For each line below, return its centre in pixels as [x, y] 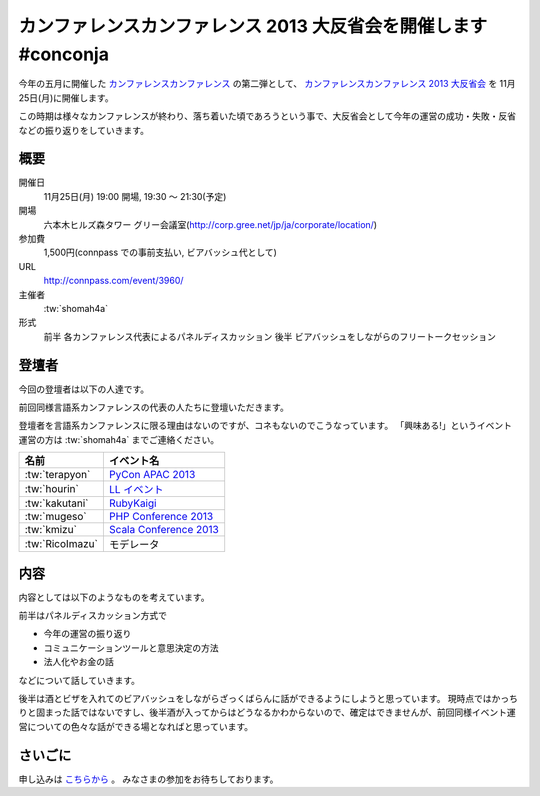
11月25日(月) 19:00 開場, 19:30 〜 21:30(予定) [135, 196]
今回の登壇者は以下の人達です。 [84, 389]
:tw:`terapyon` [57, 475]
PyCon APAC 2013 [152, 475]
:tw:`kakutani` [56, 503]
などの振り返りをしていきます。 [84, 130]
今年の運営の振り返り [87, 634]
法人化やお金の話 [78, 662]
